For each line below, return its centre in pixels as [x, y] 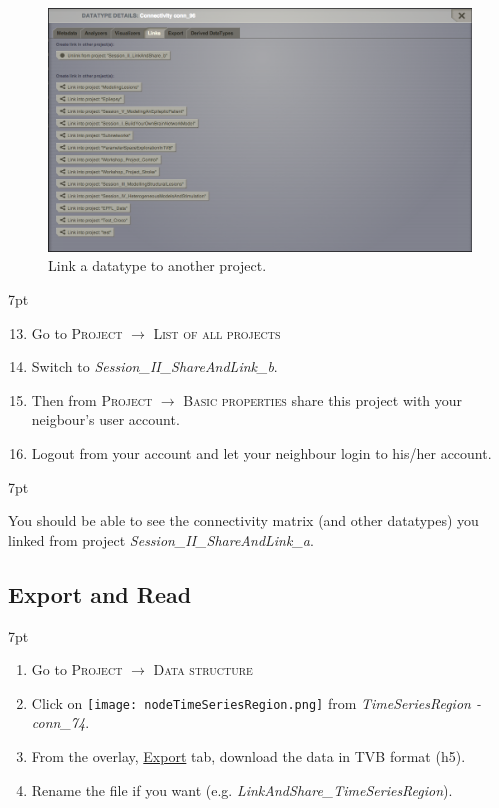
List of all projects [217, 332]
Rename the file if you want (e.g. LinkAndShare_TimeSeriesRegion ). [242, 789]
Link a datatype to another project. [157, 265]
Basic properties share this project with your [323, 399]
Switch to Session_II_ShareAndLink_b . [154, 366]
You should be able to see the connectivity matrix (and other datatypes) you [243, 520]
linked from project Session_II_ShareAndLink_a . [161, 539]
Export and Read [100, 593]
